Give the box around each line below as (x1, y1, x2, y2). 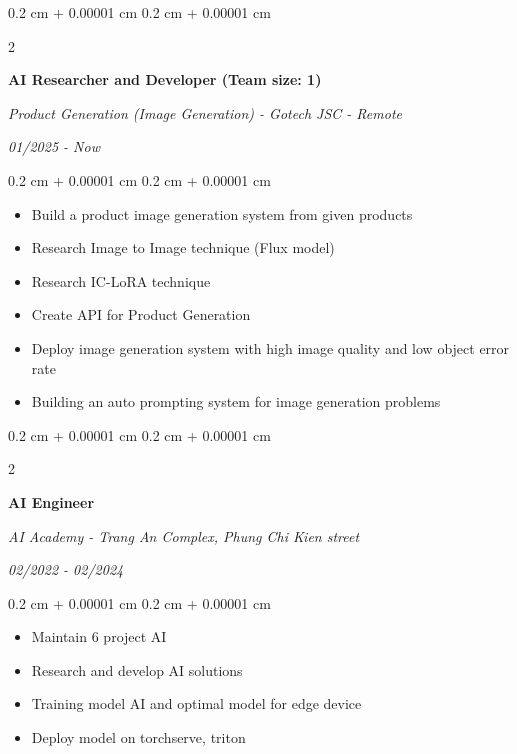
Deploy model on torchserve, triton (31, 727, 246, 748)
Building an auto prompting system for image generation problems (31, 391, 441, 412)
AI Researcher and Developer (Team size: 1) (8, 69, 322, 90)
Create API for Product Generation (31, 304, 251, 325)
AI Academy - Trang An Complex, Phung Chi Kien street (8, 525, 360, 546)
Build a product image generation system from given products (31, 203, 413, 224)
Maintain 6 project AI (31, 626, 167, 647)
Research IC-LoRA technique (31, 270, 211, 291)
